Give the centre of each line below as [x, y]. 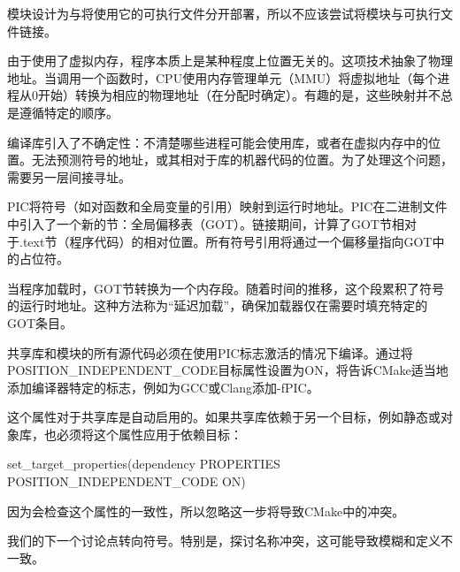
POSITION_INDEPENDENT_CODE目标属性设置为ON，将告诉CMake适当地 [228, 370]
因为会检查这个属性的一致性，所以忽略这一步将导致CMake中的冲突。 [206, 511]
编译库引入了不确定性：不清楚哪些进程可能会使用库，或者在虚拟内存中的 [218, 142]
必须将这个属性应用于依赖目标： [149, 434]
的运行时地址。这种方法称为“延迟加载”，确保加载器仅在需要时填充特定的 [218, 305]
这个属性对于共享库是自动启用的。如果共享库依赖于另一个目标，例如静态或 [224, 417]
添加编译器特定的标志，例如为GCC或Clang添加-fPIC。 [163, 387]
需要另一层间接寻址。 [69, 176]
